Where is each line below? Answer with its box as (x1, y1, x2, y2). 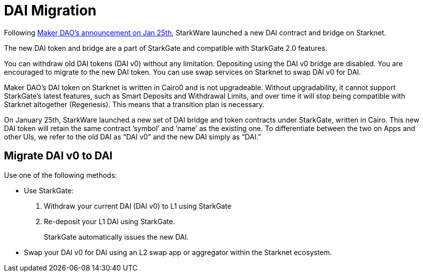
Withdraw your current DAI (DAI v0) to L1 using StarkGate (44, 201, 232, 210)
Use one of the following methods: (4, 170, 117, 179)
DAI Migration (4, 2, 97, 19)
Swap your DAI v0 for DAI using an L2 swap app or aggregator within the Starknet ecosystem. (24, 248, 332, 257)
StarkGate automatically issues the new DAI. (44, 232, 189, 241)
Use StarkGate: (24, 186, 74, 195)
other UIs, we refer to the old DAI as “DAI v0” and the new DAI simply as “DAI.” (4, 132, 261, 141)
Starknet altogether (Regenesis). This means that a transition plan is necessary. (4, 100, 265, 109)
